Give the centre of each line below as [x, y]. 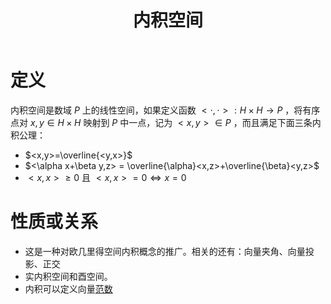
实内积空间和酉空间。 [68, 276]
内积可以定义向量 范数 [68, 288]
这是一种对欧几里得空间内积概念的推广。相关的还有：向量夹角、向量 [165, 251]
